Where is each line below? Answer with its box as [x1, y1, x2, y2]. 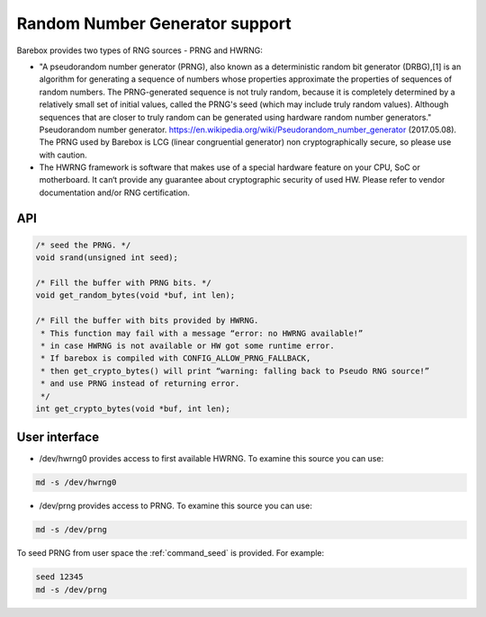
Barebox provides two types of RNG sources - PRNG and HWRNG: [16, 45, 263, 56]
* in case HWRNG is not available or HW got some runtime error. [40, 340, 335, 351]
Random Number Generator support [16, 13, 292, 33]
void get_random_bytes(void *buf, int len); [35, 291, 236, 300]
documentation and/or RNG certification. [39, 187, 191, 198]
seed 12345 [35, 572, 84, 582]
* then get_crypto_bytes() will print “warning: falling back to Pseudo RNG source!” [40, 365, 430, 376]
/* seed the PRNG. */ [35, 239, 131, 250]
